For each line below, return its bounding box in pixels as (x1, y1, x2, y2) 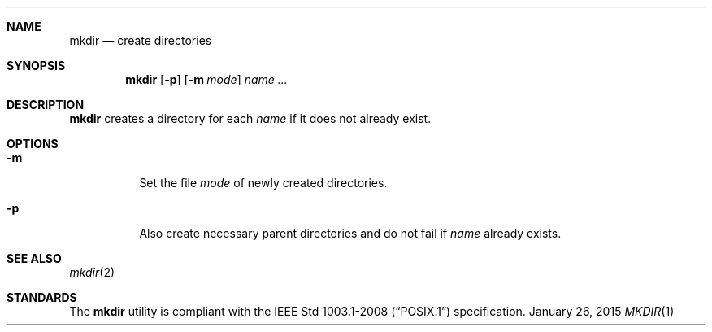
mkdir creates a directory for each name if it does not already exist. (69, 111, 432, 125)
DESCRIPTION (7, 98, 85, 111)
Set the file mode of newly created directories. (139, 176, 388, 190)
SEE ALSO (7, 251, 62, 265)
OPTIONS (7, 137, 59, 151)
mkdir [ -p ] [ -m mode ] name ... (125, 72, 288, 86)
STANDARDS (7, 290, 77, 304)
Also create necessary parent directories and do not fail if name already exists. (139, 226, 562, 240)
